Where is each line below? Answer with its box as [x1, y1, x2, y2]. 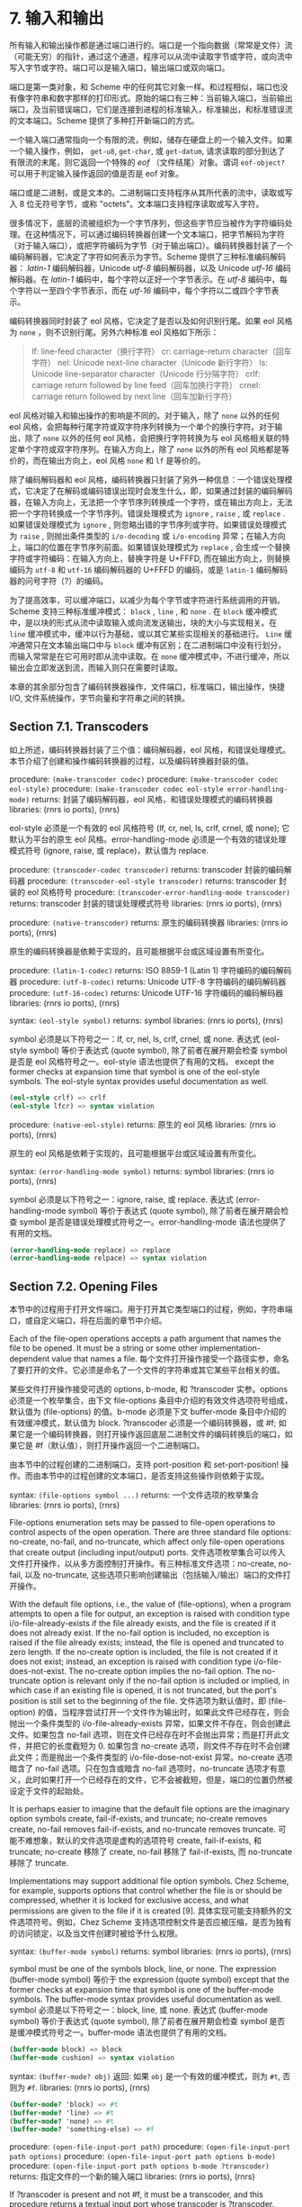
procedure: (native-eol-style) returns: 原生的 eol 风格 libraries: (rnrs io [9, 1118, 276, 1130]
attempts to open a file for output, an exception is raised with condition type [9, 1608, 290, 1619]
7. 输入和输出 [9, 8, 104, 29]
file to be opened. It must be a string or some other [9, 1343, 199, 1353]
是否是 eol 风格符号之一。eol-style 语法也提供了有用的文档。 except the [9, 1055, 275, 1067]
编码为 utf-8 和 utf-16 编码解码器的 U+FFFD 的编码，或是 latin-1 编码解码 [9, 564, 288, 574]
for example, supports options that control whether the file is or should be [9, 1886, 283, 1896]
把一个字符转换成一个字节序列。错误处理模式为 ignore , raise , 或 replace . [9, 508, 286, 519]
